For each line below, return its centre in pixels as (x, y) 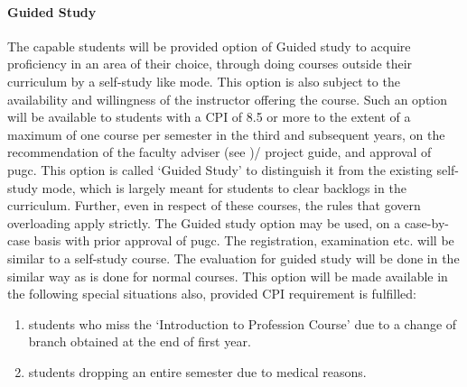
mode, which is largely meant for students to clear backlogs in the (224, 187)
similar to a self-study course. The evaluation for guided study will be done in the (233, 258)
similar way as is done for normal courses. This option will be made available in (228, 276)
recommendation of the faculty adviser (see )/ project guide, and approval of (219, 152)
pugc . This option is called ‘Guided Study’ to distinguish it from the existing (220, 169)
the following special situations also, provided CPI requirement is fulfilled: (212, 294)
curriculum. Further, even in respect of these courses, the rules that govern (214, 205)
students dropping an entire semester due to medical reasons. (197, 371)
